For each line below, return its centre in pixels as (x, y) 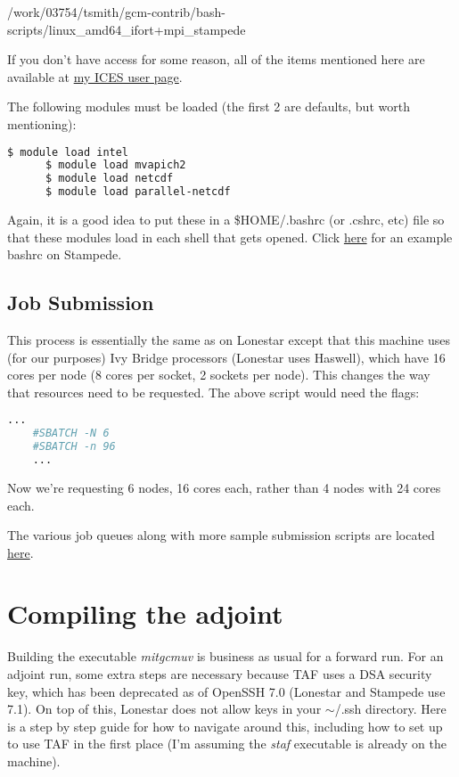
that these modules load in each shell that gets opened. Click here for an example (230, 237)
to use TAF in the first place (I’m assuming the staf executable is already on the (227, 744)
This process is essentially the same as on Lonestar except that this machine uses (229, 340)
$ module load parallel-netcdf (138, 192)
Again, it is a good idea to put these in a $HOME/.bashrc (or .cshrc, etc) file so (226, 220)
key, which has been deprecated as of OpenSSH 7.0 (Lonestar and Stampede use (226, 691)
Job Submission (81, 303)
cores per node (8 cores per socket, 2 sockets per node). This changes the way (219, 375)
